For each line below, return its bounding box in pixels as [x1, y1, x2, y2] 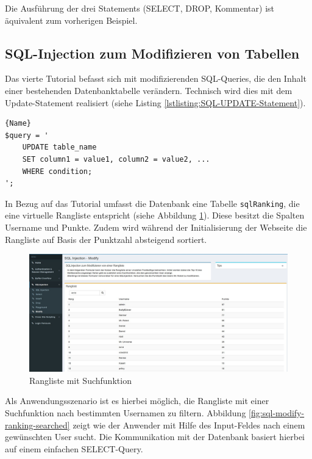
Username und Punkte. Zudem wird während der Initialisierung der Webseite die [5, 220, 307, 233]
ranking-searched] [5, 418, 70, 431]
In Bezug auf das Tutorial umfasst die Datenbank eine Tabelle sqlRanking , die [5, 197, 300, 209]
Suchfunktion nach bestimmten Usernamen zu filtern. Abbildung [5, 406, 246, 419]
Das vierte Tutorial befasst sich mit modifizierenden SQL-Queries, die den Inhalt [5, 72, 307, 85]
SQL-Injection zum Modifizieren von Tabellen [5, 43, 300, 62]
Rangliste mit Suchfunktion [29, 374, 132, 386]
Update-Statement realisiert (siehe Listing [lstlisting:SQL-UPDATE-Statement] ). [5, 96, 306, 109]
